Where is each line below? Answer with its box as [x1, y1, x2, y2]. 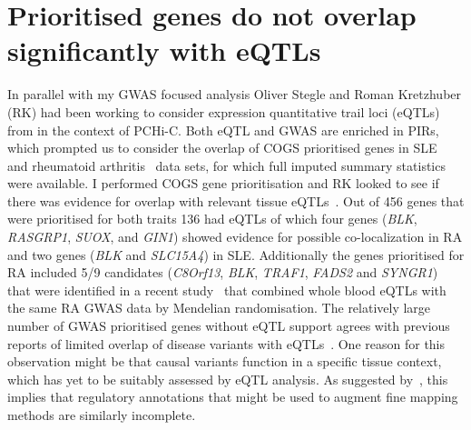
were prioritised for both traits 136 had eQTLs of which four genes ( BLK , [7, 209, 417, 228]
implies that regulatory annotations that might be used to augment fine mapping [7, 387, 458, 406]
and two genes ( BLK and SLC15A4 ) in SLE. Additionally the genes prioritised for [7, 245, 465, 264]
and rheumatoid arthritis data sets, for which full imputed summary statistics [7, 155, 446, 175]
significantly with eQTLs [7, 32, 321, 69]
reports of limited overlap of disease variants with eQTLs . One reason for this [7, 334, 446, 353]
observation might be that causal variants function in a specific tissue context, [7, 352, 442, 371]
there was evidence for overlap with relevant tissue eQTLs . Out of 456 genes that [7, 191, 465, 210]
